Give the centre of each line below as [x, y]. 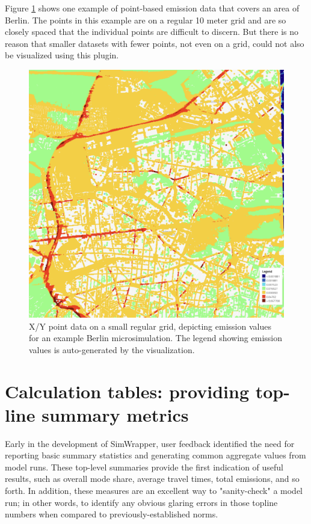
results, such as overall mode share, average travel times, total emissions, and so [152, 479]
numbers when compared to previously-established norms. [112, 514]
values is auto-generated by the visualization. [112, 349]
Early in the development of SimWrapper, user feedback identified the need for [150, 443]
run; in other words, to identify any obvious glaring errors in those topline [141, 502]
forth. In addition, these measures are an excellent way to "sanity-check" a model [154, 491]
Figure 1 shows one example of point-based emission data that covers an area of [152, 8]
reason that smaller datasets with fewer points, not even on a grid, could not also [155, 43]
